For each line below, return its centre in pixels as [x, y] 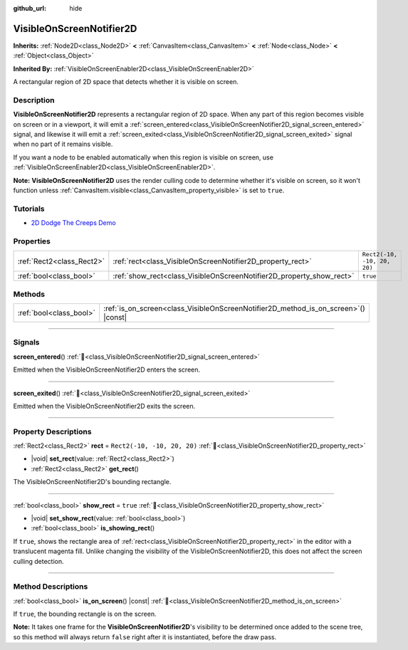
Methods [29, 294]
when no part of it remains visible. [63, 144]
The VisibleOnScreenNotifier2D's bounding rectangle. [92, 482]
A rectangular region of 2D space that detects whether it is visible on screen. [126, 82]
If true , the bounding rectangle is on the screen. [85, 614]
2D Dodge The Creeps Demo [74, 223]
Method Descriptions [51, 587]
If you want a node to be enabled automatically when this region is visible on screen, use [143, 157]
